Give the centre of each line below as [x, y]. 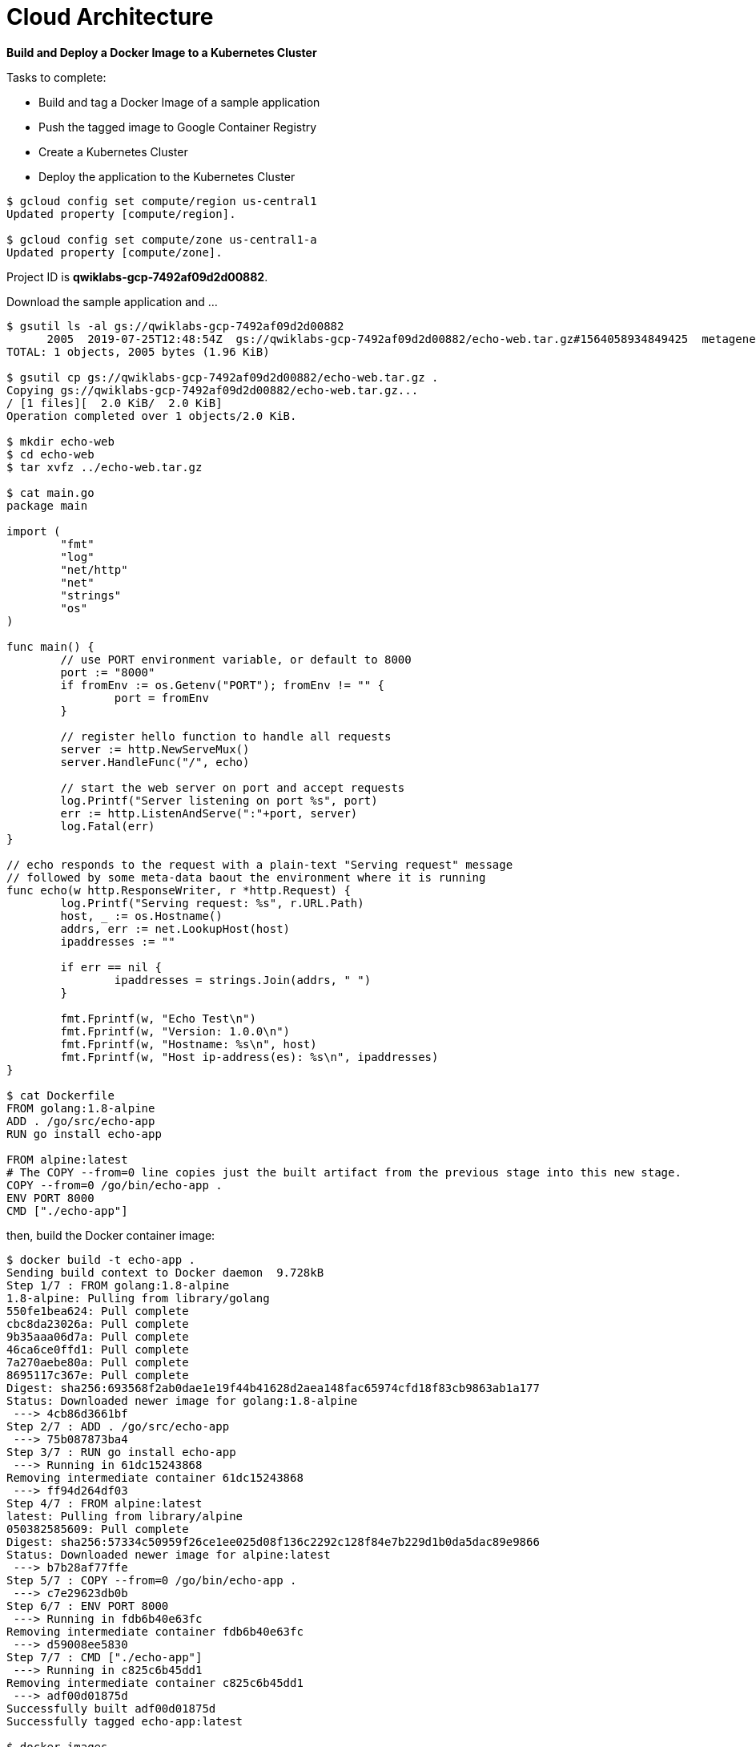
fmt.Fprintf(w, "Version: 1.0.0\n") [175, 1031]
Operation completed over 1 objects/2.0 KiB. [152, 416]
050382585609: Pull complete [98, 1529]
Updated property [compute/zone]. [115, 252]
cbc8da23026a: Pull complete [98, 1323]
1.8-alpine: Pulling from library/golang [138, 1298]
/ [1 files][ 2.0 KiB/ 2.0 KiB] [115, 403]
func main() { [50, 646]
